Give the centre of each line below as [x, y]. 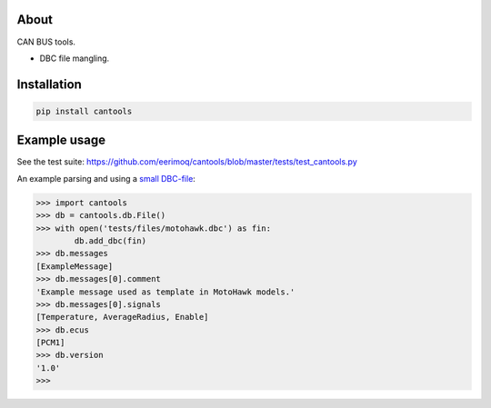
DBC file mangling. [75, 58]
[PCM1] [50, 343]
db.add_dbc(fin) [110, 240]
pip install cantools [84, 111]
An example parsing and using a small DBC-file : [106, 178]
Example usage [61, 140]
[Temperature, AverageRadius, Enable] [122, 317]
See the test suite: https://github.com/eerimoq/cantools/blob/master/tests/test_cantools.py [187, 162]
